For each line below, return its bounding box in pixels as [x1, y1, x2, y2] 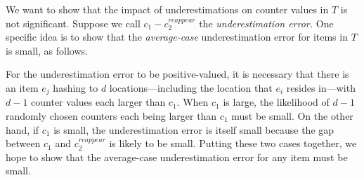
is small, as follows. [6, 43, 88, 57]
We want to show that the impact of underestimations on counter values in [6, 2, 329, 16]
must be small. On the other [231, 109, 353, 123]
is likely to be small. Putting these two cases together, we [109, 136, 357, 151]
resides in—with [286, 80, 356, 95]
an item [6, 80, 39, 95]
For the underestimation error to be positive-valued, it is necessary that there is [6, 67, 349, 81]
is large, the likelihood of [223, 95, 330, 109]
